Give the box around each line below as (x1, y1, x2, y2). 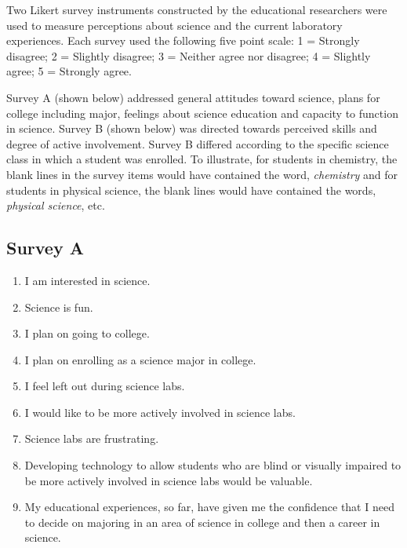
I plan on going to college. (24, 325, 150, 342)
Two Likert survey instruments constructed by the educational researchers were (6, 2, 387, 17)
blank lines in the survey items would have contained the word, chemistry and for (6, 166, 398, 182)
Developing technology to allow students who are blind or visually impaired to (24, 457, 402, 473)
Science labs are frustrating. (24, 430, 159, 447)
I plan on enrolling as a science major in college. (24, 351, 256, 367)
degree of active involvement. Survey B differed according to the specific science (6, 135, 389, 152)
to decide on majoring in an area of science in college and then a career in (24, 513, 380, 530)
